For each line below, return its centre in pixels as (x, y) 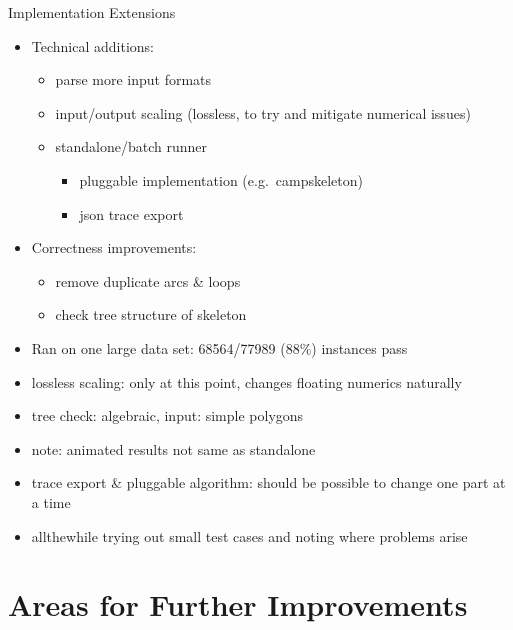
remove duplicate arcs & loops (148, 280)
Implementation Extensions (92, 12)
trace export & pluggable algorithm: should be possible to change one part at (268, 482)
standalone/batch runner (131, 146)
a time (51, 501)
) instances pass (359, 347)
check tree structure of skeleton (151, 314)
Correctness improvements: (114, 247)
